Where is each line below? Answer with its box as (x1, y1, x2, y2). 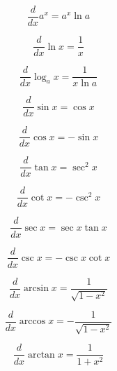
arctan (27, 349, 55, 360)
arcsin (24, 283, 49, 294)
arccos (19, 316, 46, 327)
